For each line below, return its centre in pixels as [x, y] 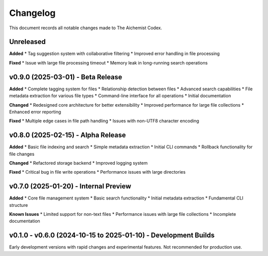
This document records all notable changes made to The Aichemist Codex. [86, 28]
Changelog [32, 13]
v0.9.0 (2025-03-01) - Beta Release [66, 77]
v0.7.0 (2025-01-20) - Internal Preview [70, 186]
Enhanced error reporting [35, 112]
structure [19, 205]
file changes [22, 154]
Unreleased [28, 42]
